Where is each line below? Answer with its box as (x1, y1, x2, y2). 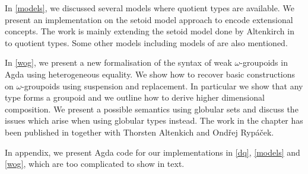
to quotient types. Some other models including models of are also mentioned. (5, 36, 288, 49)
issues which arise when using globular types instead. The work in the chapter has (5, 114, 303, 127)
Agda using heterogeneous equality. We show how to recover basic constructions (5, 67, 296, 80)
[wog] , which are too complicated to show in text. (5, 157, 185, 170)
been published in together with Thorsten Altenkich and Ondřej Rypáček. (5, 125, 274, 138)
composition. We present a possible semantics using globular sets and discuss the (5, 102, 299, 115)
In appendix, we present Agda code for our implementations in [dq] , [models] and (5, 146, 300, 158)
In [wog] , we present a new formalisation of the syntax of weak (5, 56, 232, 69)
